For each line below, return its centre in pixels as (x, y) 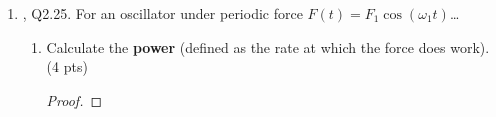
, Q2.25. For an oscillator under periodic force (162, 13)
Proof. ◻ (74, 99)
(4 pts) (67, 66)
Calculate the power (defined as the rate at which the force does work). (268, 46)
